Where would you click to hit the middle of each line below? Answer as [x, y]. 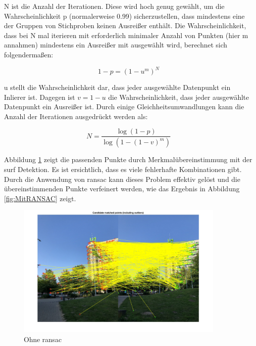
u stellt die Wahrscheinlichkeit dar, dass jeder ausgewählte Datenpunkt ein [117, 87]
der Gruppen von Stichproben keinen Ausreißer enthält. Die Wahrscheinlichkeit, [125, 25]
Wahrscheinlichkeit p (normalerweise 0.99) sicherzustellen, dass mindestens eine [125, 16]
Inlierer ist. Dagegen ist [40, 97]
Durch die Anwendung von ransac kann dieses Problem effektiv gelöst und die [122, 179]
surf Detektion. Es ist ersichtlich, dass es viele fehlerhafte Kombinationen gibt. [123, 169]
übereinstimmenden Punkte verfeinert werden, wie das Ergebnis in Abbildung [122, 189]
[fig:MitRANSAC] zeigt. [40, 198]
